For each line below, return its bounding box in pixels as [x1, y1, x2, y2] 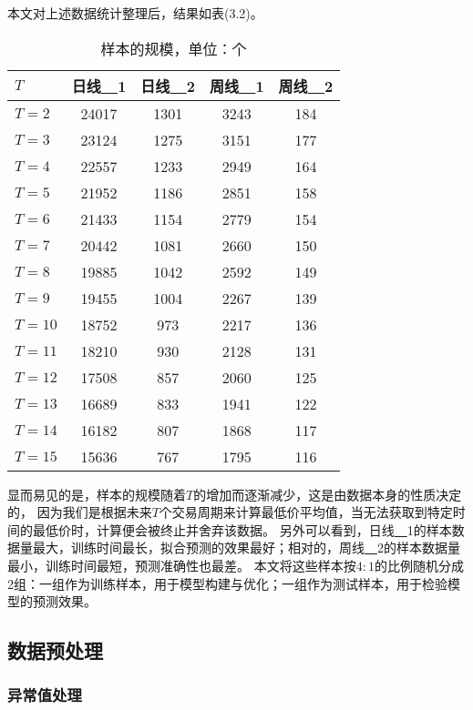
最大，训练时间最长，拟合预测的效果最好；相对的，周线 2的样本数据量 [32, 538, 460, 557]
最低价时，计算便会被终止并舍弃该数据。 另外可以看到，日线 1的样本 [32, 520, 452, 539]
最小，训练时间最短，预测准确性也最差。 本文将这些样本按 [7, 555, 356, 574]
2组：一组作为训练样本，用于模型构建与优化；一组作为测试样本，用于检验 [7, 573, 447, 593]
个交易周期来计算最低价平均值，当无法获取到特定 [159, 502, 453, 522]
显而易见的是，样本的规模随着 [7, 484, 186, 503]
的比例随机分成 [374, 555, 464, 574]
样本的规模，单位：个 [100, 37, 247, 59]
